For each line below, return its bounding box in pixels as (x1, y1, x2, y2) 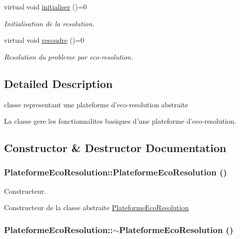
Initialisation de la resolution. (4, 18, 95, 28)
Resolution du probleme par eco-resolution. (4, 51, 133, 62)
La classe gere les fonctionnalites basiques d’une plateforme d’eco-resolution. (4, 116, 237, 126)
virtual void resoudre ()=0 (4, 35, 84, 45)
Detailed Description (4, 76, 113, 91)
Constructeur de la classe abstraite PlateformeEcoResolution (4, 202, 189, 213)
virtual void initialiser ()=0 (4, 1, 87, 11)
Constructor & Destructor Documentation (4, 140, 227, 156)
